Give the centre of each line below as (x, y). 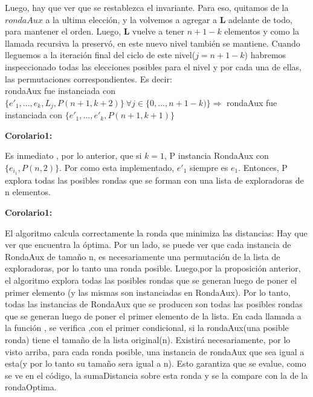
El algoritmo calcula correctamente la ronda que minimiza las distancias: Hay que (156, 232)
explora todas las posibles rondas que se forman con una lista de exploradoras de (154, 180)
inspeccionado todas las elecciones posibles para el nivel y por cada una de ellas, (153, 66)
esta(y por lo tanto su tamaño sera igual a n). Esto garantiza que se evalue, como (156, 363)
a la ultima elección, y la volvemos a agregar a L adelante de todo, (169, 19)
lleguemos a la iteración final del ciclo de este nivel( (100, 55)
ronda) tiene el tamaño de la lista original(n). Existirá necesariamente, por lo (148, 339)
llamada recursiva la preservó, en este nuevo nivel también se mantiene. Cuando (153, 43)
